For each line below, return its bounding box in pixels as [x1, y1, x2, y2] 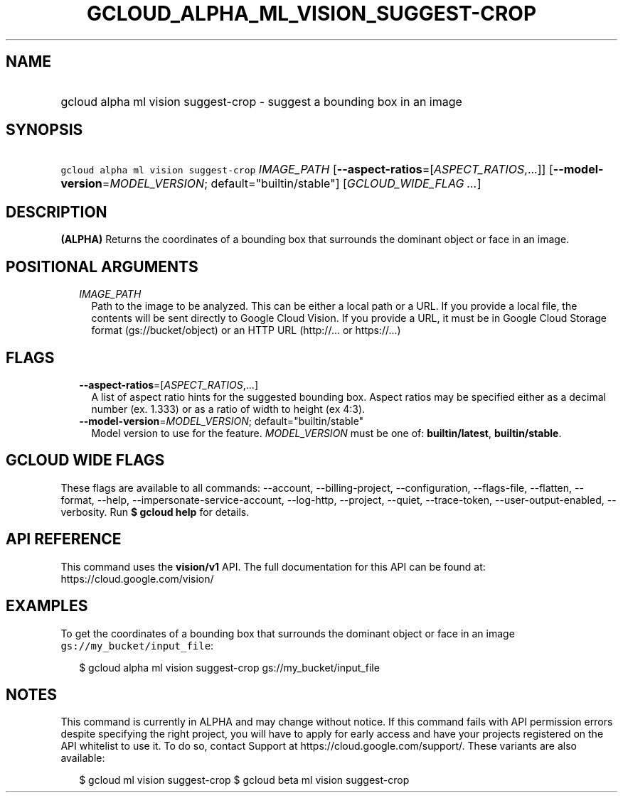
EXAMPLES [6, 597, 88, 615]
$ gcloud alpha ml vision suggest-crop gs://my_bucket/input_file [79, 661, 380, 674]
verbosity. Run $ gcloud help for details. [60, 505, 250, 518]
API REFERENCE [6, 530, 122, 549]
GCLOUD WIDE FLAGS [6, 451, 165, 470]
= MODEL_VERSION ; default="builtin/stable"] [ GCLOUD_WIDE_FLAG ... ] [102, 176, 481, 191]
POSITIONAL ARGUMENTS [6, 257, 198, 276]
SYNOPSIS [6, 121, 83, 139]
